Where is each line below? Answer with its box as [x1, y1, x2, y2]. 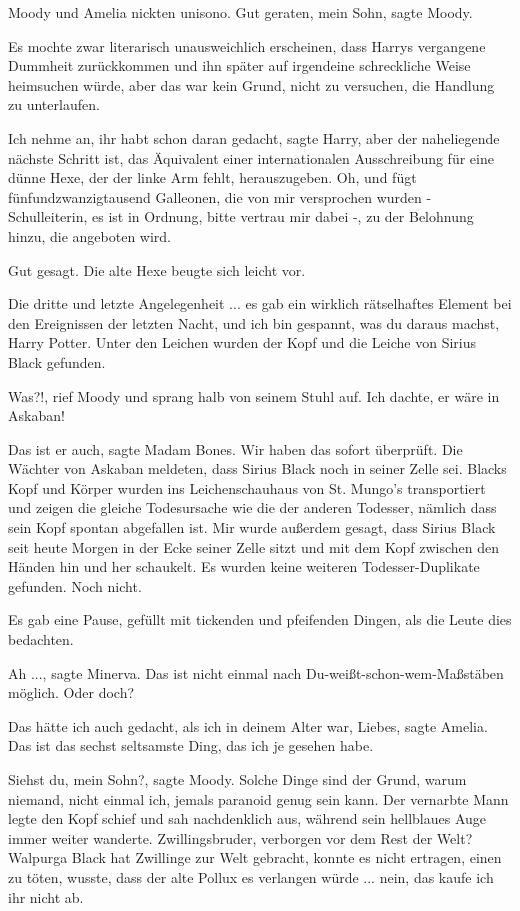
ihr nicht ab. [8, 886, 84, 907]
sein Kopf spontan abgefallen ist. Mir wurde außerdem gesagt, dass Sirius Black [8, 517, 496, 538]
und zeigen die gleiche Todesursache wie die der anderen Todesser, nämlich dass [8, 497, 497, 518]
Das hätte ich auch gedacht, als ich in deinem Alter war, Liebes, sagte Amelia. [8, 715, 488, 736]
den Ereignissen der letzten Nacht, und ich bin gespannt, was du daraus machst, [8, 312, 500, 333]
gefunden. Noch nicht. [8, 575, 142, 596]
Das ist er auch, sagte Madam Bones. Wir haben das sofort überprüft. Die [8, 438, 463, 459]
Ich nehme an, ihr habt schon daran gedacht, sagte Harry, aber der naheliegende [8, 127, 500, 148]
